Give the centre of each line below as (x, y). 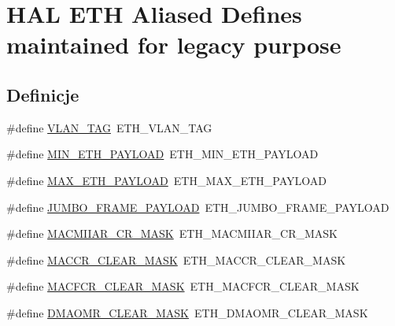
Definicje (43, 94)
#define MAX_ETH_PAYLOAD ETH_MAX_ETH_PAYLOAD (167, 180)
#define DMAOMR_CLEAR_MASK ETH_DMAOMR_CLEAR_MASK (187, 312)
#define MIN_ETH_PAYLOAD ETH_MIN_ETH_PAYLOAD (162, 154)
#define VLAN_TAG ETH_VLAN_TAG (109, 127)
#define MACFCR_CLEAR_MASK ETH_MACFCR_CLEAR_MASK (183, 286)
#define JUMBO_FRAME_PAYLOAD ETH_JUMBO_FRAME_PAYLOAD (198, 207)
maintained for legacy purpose (174, 44)
